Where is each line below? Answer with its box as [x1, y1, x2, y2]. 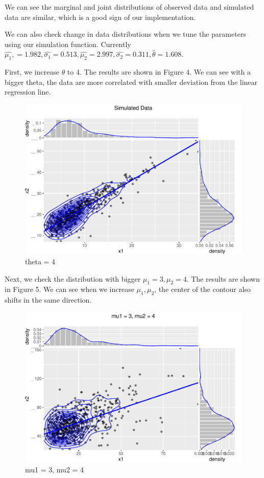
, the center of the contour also [154, 284, 251, 294]
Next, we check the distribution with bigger [5, 273, 141, 284]
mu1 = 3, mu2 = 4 [25, 464, 84, 474]
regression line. [5, 86, 51, 97]
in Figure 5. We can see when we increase [5, 284, 134, 294]
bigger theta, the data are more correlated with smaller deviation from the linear [5, 76, 258, 87]
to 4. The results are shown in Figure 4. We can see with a [67, 66, 251, 77]
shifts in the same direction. [5, 294, 92, 305]
